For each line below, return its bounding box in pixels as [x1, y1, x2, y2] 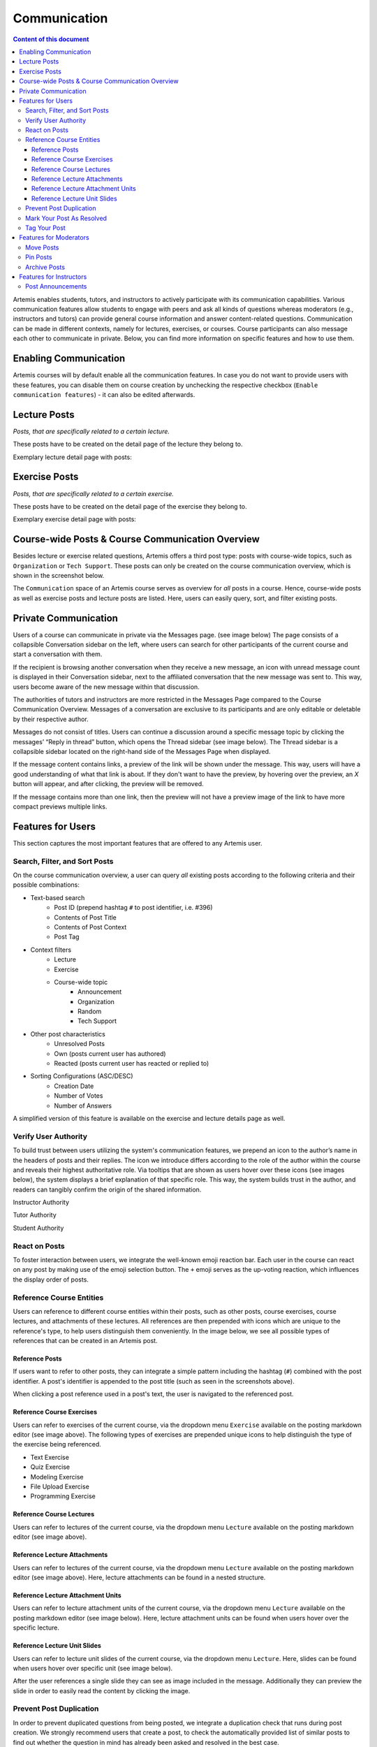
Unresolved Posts [54, 1040, 105, 1048]
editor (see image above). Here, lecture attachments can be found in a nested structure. [13, 1573, 266, 1581]
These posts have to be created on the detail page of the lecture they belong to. [13, 440, 244, 449]
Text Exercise [30, 1453, 70, 1461]
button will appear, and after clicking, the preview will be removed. [13, 780, 204, 788]
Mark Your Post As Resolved [25, 214, 108, 222]
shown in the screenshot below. [13, 572, 105, 580]
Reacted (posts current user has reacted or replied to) [54, 1059, 209, 1068]
